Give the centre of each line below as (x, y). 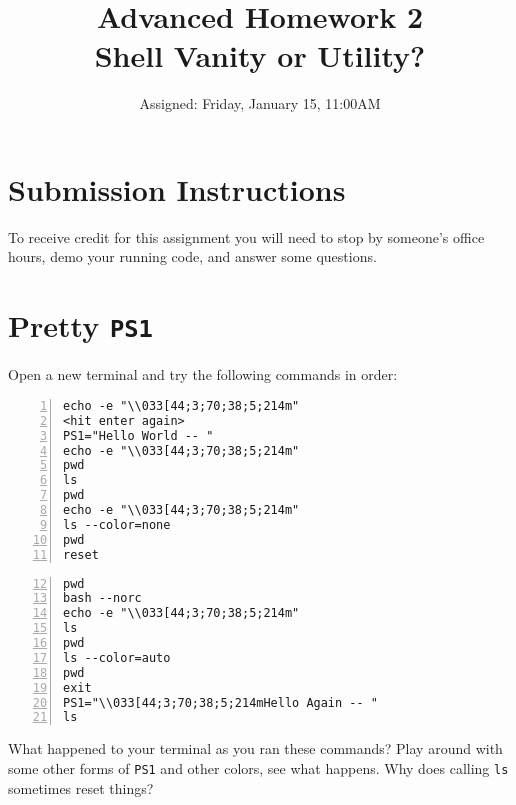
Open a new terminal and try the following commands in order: (203, 374)
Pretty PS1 (80, 325)
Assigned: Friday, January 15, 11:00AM (260, 103)
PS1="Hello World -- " (138, 435)
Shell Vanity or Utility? (260, 55)
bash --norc (102, 598)
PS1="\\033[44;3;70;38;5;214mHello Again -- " (220, 702)
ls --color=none (117, 524)
